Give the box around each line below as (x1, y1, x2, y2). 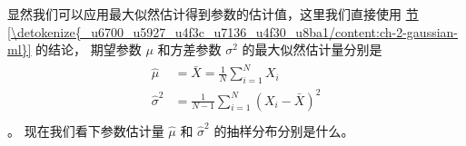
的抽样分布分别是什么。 (213, 121, 354, 140)
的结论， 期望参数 (35, 40, 142, 59)
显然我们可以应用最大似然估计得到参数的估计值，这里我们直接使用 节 (7, 5, 419, 23)
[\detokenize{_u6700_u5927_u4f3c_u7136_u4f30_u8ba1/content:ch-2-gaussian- (7, 22, 459, 41)
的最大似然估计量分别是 (242, 40, 382, 59)
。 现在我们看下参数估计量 (7, 121, 164, 140)
